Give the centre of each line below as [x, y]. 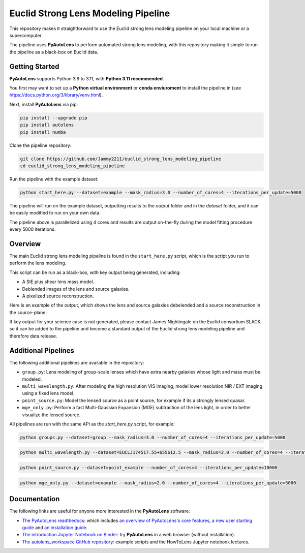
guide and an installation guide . [55, 527]
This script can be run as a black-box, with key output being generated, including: [95, 272]
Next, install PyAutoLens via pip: [44, 104]
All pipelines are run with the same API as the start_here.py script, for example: [92, 424]
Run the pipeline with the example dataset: [54, 179]
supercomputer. [26, 35]
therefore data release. [33, 336]
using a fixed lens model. [48, 393]
